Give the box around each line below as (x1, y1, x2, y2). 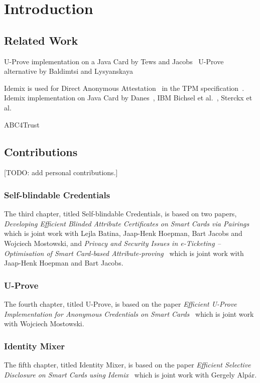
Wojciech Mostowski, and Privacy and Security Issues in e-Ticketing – (4, 237, 221, 248)
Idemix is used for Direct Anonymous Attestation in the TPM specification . (4, 82, 244, 93)
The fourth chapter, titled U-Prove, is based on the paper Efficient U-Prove (4, 298, 237, 309)
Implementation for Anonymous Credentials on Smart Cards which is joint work (4, 308, 254, 319)
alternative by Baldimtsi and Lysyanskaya (4, 66, 133, 76)
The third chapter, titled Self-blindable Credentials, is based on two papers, (4, 208, 237, 219)
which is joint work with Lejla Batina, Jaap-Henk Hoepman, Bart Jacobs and (4, 228, 242, 238)
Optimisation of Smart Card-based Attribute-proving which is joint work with (4, 247, 244, 258)
